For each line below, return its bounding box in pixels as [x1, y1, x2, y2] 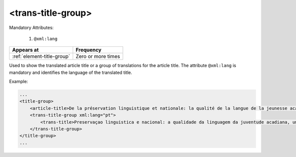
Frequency [75, 47, 102, 54]
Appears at [12, 47, 39, 54]
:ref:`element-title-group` [12, 53, 71, 60]
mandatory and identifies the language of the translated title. [9, 69, 133, 75]
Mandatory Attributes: [9, 25, 54, 31]
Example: [9, 79, 28, 85]
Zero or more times [75, 53, 120, 60]
